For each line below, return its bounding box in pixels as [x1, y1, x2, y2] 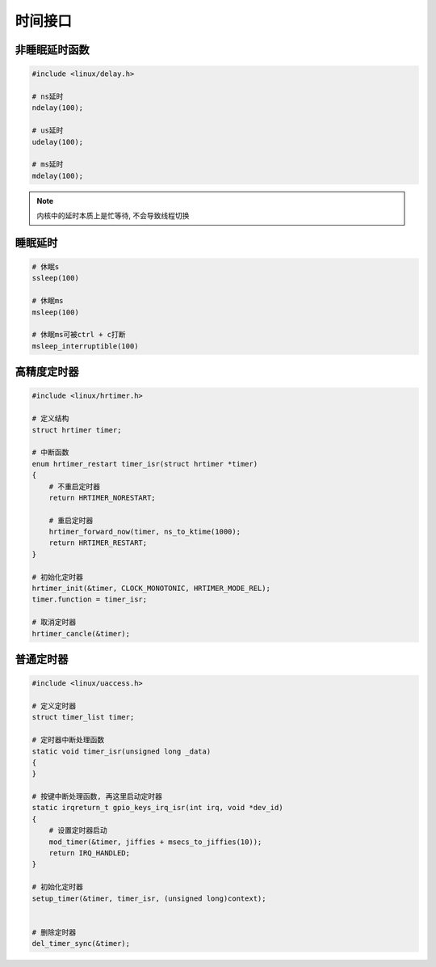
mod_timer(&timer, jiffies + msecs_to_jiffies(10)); [48, 837, 262, 847]
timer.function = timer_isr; [31, 595, 148, 604]
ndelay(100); [31, 103, 84, 112]
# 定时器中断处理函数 [31, 736, 105, 745]
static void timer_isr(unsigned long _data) [31, 746, 212, 756]
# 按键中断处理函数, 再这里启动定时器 [31, 792, 163, 801]
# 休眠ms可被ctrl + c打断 [31, 330, 126, 340]
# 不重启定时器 [48, 482, 101, 491]
